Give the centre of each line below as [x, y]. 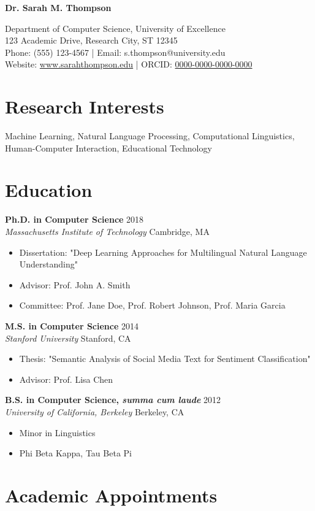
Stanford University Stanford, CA [68, 338]
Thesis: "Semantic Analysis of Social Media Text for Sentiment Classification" [165, 359]
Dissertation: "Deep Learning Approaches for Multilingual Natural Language [163, 252]
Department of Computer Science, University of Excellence [115, 28]
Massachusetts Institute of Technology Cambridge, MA [107, 231]
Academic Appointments [111, 495]
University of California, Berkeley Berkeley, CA [95, 411]
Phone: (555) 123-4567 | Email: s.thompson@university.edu [115, 52]
